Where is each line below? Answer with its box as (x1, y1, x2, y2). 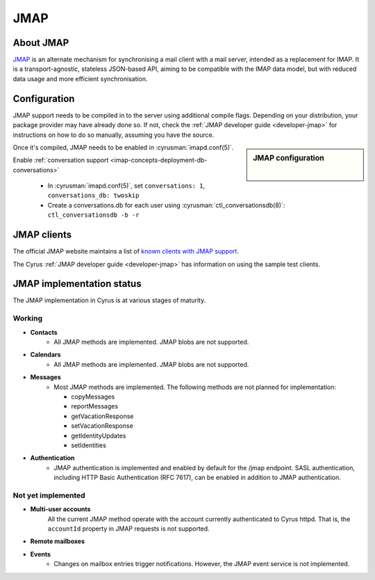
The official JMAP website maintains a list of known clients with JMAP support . (12, 247, 240, 256)
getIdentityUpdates (71, 431, 126, 440)
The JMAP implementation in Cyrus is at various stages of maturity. (12, 296, 206, 305)
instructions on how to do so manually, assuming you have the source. (12, 131, 215, 139)
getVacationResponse (71, 412, 134, 420)
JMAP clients (12, 229, 72, 241)
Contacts (30, 328, 58, 336)
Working (12, 313, 43, 323)
